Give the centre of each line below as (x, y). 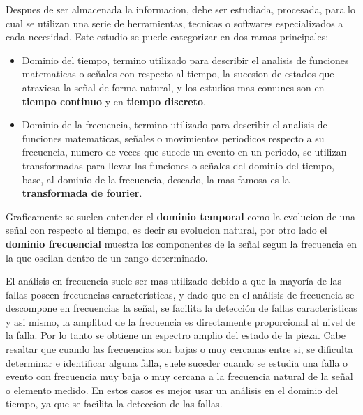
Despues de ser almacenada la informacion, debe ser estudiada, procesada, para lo (180, 9)
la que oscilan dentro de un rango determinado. (107, 257)
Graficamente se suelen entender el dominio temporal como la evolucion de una (181, 216)
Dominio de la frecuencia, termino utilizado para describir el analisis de (175, 124)
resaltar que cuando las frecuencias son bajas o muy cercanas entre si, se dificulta (179, 349)
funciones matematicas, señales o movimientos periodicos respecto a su (173, 138)
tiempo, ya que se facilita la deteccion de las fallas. (114, 403)
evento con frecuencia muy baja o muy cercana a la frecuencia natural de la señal (179, 376)
